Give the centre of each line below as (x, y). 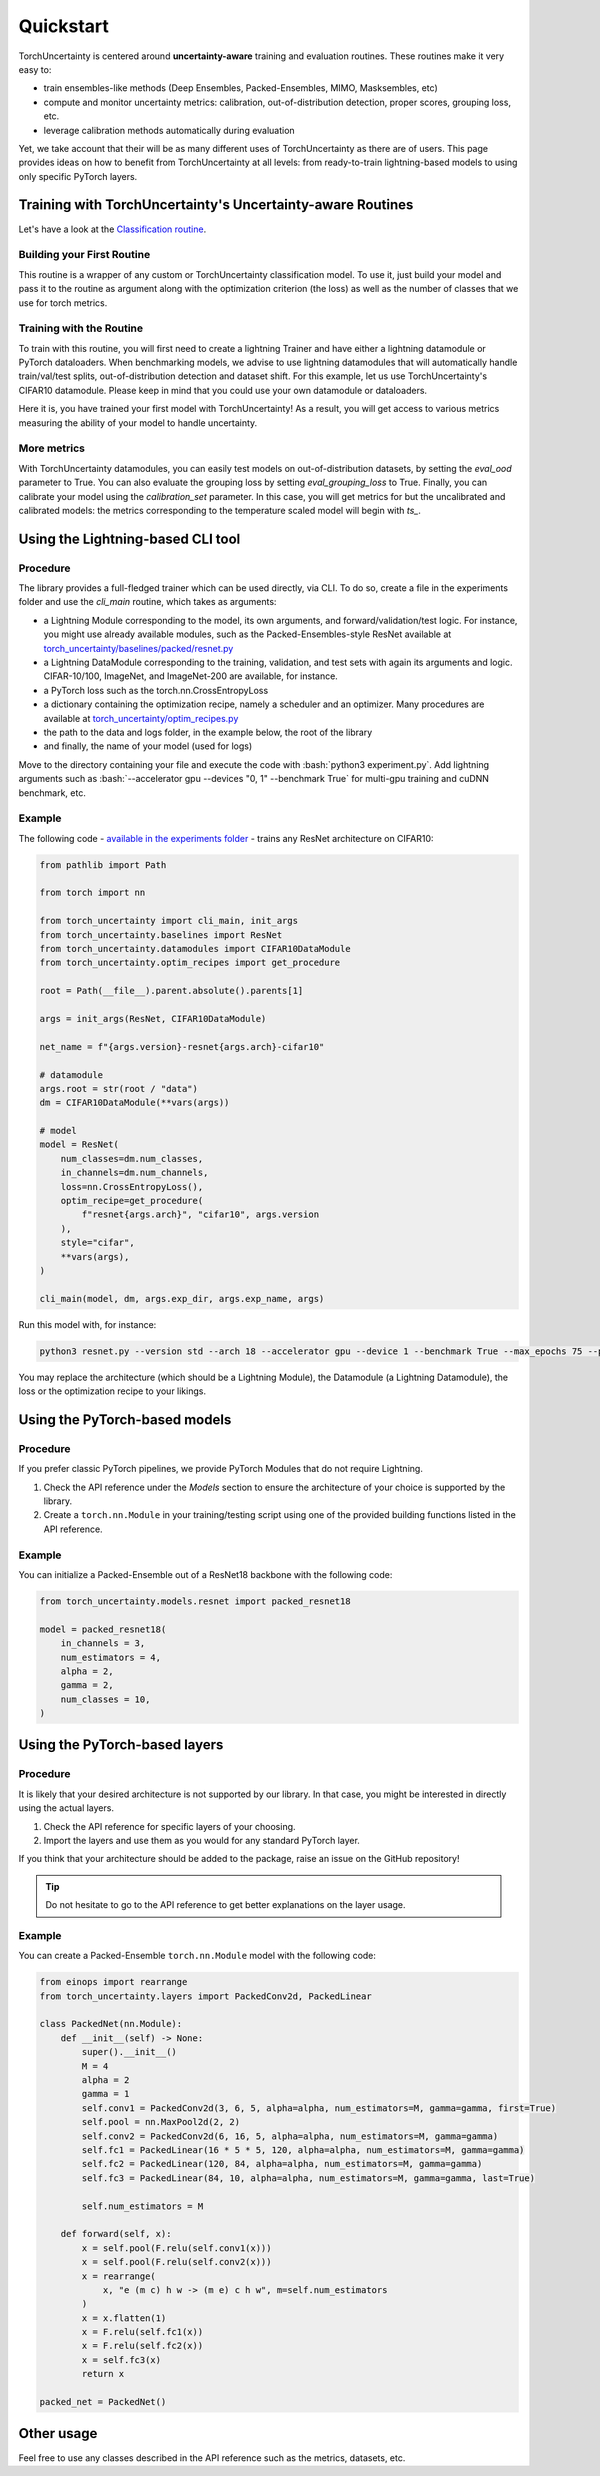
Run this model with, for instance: (87, 1324)
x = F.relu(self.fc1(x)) (142, 2332)
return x (103, 2374)
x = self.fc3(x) (121, 2359)
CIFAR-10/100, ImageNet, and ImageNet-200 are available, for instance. (191, 676)
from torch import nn (92, 893)
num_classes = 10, (105, 1699)
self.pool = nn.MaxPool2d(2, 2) (160, 2122)
